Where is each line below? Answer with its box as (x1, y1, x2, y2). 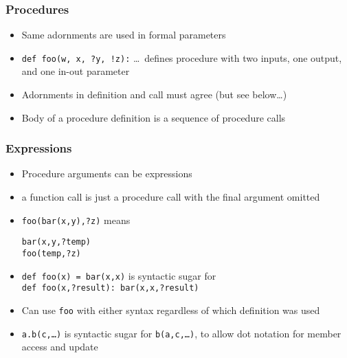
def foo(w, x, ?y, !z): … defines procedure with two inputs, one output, (21, 50, 342, 65)
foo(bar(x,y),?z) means (21, 212, 131, 227)
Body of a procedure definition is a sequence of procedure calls (21, 110, 286, 124)
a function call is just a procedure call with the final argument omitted (21, 190, 320, 204)
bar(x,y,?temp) (21, 237, 91, 247)
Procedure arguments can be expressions (21, 166, 192, 181)
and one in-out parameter (21, 64, 130, 78)
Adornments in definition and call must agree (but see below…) (21, 87, 287, 102)
